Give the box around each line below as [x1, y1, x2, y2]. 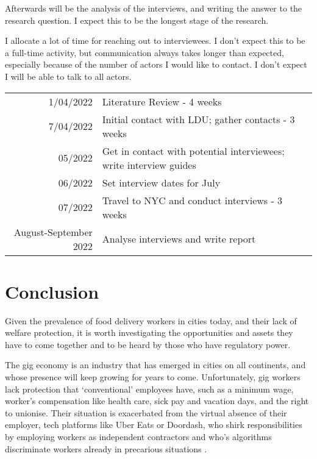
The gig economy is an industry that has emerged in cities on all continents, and [5, 358, 306, 371]
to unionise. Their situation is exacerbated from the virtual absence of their [5, 406, 287, 419]
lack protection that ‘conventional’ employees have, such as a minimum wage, [5, 382, 294, 395]
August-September [13, 224, 93, 239]
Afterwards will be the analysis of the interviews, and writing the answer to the [5, 2, 302, 14]
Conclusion [5, 279, 99, 304]
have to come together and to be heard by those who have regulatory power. [5, 338, 291, 350]
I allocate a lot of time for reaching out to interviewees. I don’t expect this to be [5, 34, 305, 47]
